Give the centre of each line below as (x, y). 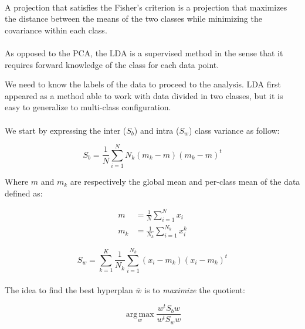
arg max (140, 314)
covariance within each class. (56, 30)
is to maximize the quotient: (195, 289)
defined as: (24, 193)
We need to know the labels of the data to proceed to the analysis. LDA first (143, 84)
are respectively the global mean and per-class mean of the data (185, 182)
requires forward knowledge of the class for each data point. (112, 64)
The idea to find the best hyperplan (69, 289)
